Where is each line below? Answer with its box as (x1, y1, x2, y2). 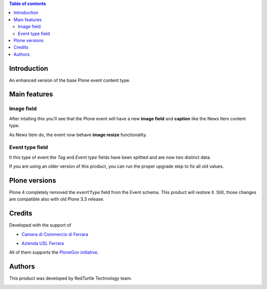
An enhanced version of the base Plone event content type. (9, 77, 131, 83)
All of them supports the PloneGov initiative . (9, 249, 99, 255)
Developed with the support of (9, 222, 72, 228)
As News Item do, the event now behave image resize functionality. (9, 132, 147, 138)
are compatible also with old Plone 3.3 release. (9, 196, 105, 202)
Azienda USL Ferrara (21, 241, 64, 246)
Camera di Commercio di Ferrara (21, 231, 89, 237)
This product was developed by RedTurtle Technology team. (9, 275, 132, 282)
